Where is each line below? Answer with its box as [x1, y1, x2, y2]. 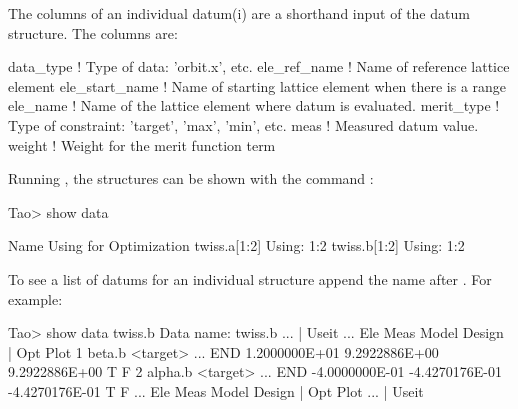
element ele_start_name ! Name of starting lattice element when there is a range [8, 75, 507, 96]
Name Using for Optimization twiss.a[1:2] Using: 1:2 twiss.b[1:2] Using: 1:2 [8, 235, 465, 256]
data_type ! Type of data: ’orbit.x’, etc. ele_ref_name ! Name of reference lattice [8, 56, 510, 77]
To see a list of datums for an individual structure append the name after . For [8, 268, 492, 289]
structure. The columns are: [8, 22, 178, 43]
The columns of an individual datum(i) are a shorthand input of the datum [8, 3, 470, 23]
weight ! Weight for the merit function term [8, 134, 276, 155]
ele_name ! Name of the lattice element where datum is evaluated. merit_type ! [8, 95, 500, 116]
